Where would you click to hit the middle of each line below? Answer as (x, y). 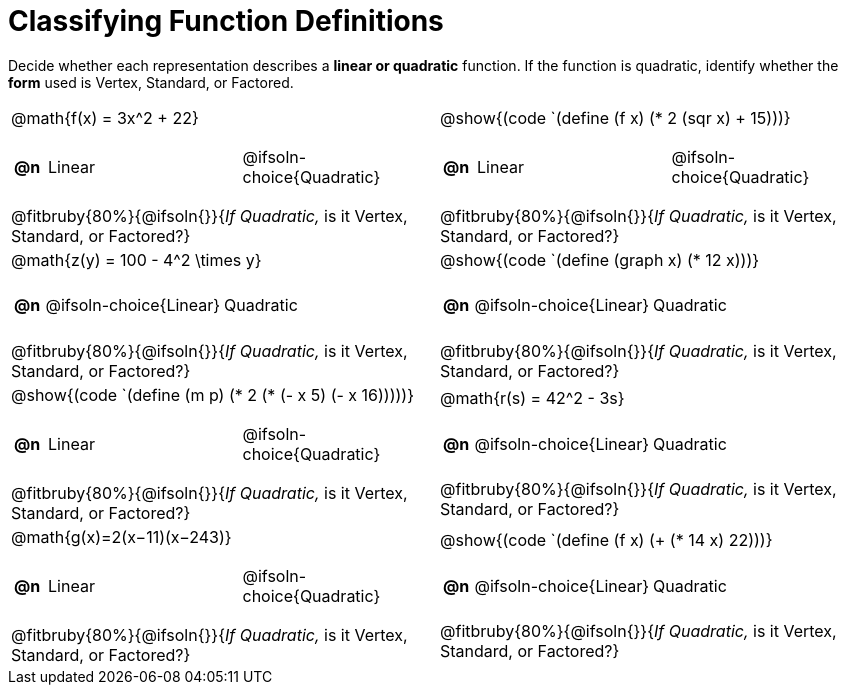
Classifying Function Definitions (226, 21)
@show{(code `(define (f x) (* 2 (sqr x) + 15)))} (615, 117)
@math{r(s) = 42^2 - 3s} (532, 398)
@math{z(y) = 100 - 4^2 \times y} (136, 259)
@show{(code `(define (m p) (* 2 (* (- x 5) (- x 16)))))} (212, 394)
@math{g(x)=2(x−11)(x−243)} (121, 536)
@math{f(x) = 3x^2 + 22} (105, 117)
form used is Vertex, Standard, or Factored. (151, 82)
